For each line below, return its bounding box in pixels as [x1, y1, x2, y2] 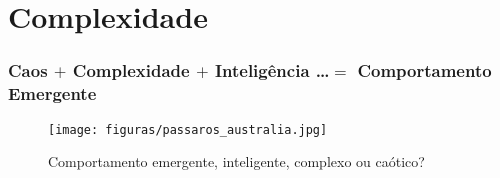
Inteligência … [214, 58, 330, 83]
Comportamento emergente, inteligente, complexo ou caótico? [48, 151, 425, 172]
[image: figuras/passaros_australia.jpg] [48, 122, 328, 137]
